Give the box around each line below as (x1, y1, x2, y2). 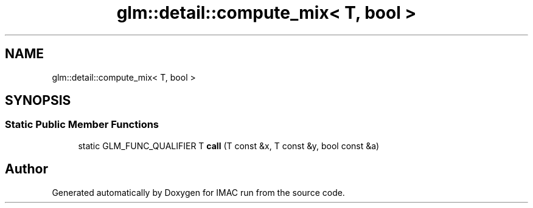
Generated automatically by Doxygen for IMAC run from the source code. (52, 187, 345, 198)
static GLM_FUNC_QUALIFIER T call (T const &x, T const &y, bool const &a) (78, 140, 380, 151)
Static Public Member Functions (5, 118, 159, 131)
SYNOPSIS (5, 93, 71, 109)
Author (5, 161, 48, 177)
